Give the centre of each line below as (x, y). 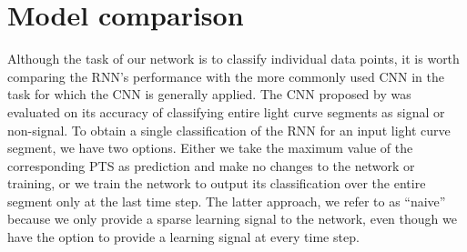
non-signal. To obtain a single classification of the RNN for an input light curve (229, 130)
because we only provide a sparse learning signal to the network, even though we (232, 219)
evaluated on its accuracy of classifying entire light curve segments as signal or (226, 111)
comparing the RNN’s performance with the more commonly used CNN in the (226, 76)
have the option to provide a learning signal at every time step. (183, 237)
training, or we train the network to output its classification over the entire (217, 183)
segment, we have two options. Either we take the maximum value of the (210, 148)
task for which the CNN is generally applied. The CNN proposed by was (209, 94)
